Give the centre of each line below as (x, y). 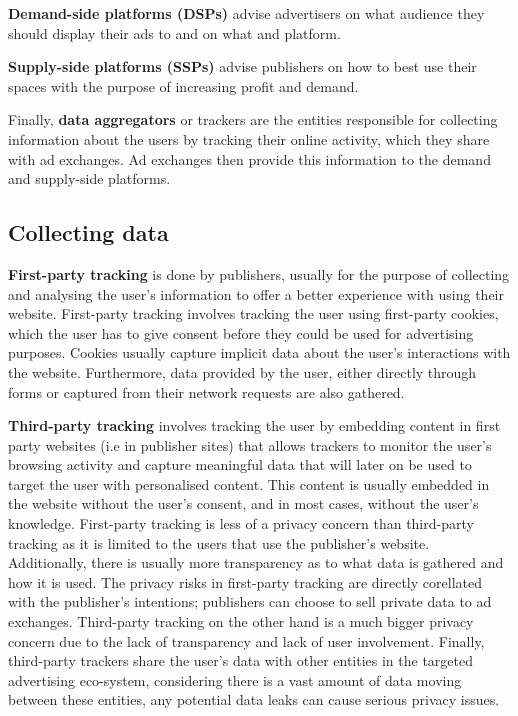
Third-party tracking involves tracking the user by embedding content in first (254, 425)
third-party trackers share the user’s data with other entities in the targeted (241, 660)
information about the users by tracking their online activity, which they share (249, 138)
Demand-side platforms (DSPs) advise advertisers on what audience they (246, 13)
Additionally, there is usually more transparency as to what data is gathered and (256, 562)
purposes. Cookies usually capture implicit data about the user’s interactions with (259, 352)
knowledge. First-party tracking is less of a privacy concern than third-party (241, 523)
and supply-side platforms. (89, 178)
